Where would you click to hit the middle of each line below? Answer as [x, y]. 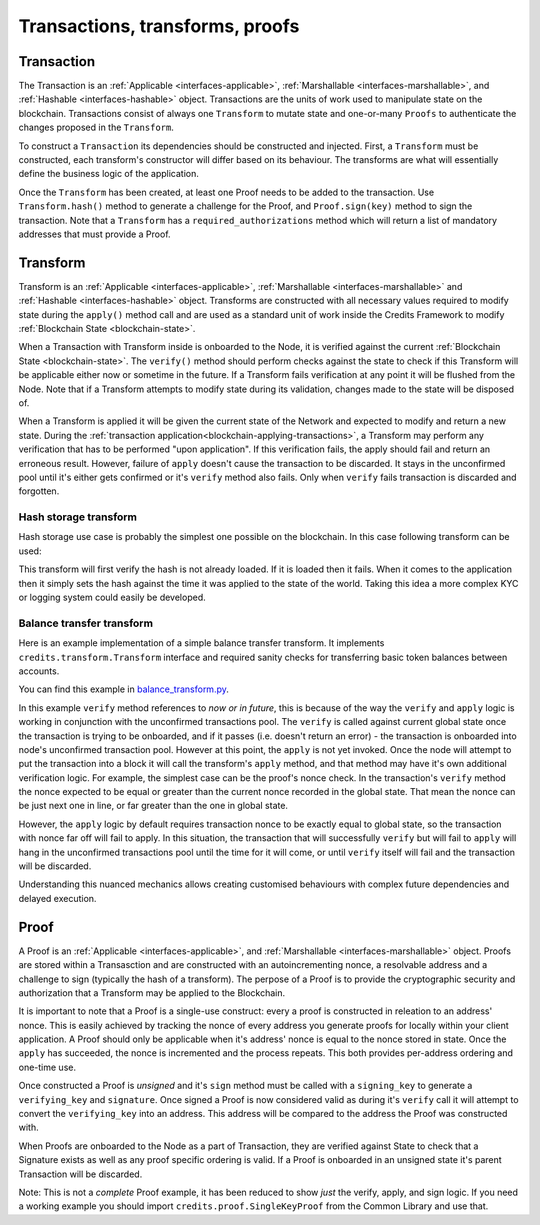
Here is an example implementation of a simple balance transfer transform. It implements [201, 643]
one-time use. [47, 1067]
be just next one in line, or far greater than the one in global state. [153, 806]
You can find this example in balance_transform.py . [124, 689]
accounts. [39, 671]
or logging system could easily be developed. [112, 597]
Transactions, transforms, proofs [159, 26]
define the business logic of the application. [109, 174]
